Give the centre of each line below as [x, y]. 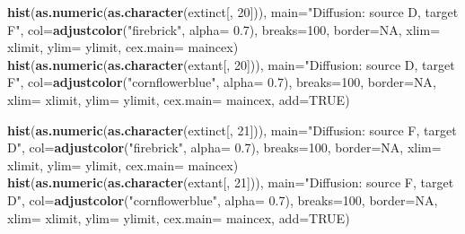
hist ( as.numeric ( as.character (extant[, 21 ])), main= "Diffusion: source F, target [231, 182]
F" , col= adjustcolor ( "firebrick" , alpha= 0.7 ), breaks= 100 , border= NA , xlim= [224, 29]
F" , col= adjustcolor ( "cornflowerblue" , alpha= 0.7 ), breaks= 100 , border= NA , [222, 82]
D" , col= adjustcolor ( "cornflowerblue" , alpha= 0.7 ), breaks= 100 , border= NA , [223, 199]
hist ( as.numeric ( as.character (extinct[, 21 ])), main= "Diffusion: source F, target [232, 130]
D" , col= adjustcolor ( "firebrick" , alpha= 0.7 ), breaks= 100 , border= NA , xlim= [224, 147]
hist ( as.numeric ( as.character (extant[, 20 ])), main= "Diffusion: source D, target [231, 64]
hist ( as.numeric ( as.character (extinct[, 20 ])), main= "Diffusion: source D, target [233, 12]
